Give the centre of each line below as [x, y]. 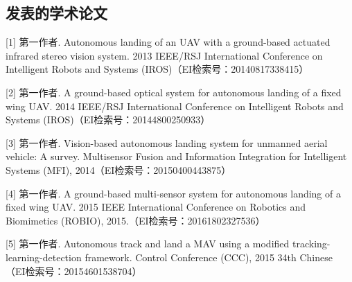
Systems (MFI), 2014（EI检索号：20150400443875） [118, 169]
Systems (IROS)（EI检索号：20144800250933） [108, 120]
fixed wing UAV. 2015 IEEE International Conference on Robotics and [156, 207]
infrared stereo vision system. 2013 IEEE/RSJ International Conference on [164, 55]
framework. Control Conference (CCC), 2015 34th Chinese [209, 257]
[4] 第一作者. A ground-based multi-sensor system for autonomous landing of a [173, 193]
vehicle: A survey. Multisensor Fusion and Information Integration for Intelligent [176, 156]
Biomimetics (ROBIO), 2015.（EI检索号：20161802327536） [135, 220]
